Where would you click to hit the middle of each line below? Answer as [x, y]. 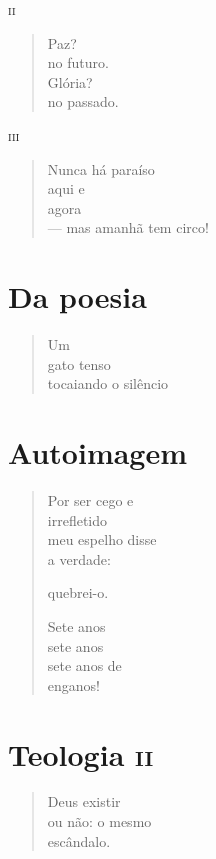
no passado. [83, 101]
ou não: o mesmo [99, 821]
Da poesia [77, 296]
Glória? [70, 81]
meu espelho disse [102, 539]
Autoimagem [98, 452]
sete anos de [84, 665]
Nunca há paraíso [101, 168]
